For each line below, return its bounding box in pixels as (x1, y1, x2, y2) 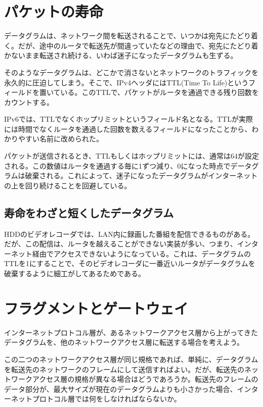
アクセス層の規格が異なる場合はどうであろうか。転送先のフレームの (32, 374, 258, 384)
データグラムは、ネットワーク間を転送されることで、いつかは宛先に (4, 30, 230, 41)
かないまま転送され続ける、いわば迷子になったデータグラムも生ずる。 (4, 50, 238, 61)
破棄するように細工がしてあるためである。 (4, 268, 146, 279)
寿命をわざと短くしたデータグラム (4, 205, 174, 220)
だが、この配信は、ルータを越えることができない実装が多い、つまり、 (4, 238, 237, 249)
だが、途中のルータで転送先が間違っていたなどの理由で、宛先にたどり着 (18, 40, 258, 50)
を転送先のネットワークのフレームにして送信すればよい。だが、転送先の (4, 364, 244, 374)
